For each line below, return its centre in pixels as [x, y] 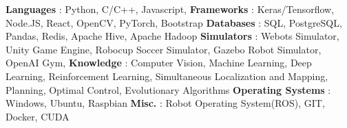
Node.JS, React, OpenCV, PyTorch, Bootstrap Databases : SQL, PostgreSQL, [174, 22]
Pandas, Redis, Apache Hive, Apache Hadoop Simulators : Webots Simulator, [172, 36]
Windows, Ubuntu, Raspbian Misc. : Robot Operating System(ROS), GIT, [165, 103]
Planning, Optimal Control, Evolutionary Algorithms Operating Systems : [168, 89]
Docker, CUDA [38, 116]
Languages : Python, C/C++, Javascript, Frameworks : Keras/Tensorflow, [170, 9]
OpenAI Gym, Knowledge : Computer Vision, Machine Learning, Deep [159, 63]
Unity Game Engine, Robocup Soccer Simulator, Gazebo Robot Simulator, [164, 49]
